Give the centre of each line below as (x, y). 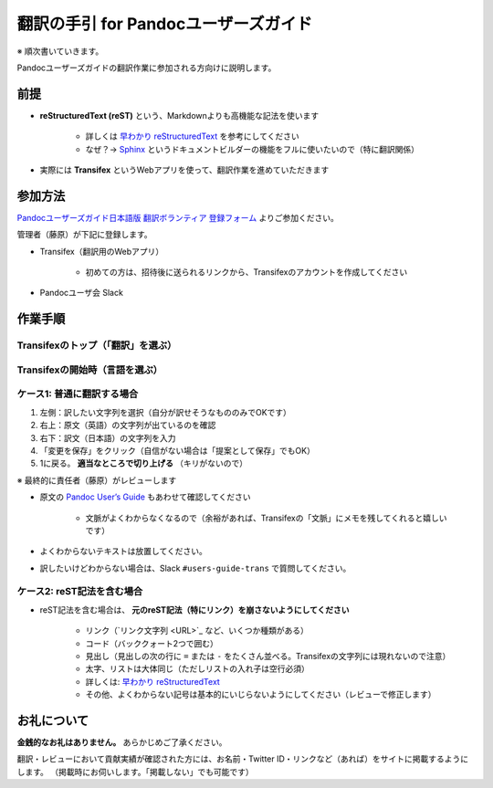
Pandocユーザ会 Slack (81, 293)
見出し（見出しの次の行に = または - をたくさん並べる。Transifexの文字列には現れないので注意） (268, 656)
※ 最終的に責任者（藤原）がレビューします (97, 480)
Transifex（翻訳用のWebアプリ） (102, 251)
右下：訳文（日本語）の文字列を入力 (108, 437)
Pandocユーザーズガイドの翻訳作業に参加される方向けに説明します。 (147, 68)
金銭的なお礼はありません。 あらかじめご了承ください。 (122, 742)
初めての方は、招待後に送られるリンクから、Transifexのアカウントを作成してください (246, 272)
